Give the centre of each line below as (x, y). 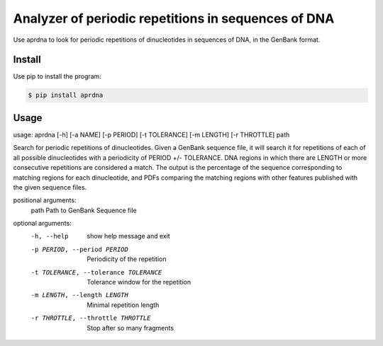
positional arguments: (45, 200)
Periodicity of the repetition (127, 259)
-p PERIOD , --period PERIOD (80, 249)
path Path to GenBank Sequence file (84, 210)
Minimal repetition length (123, 305)
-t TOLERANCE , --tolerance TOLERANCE (96, 272)
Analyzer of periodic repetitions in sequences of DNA (174, 18)
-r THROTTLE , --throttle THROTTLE (91, 318)
